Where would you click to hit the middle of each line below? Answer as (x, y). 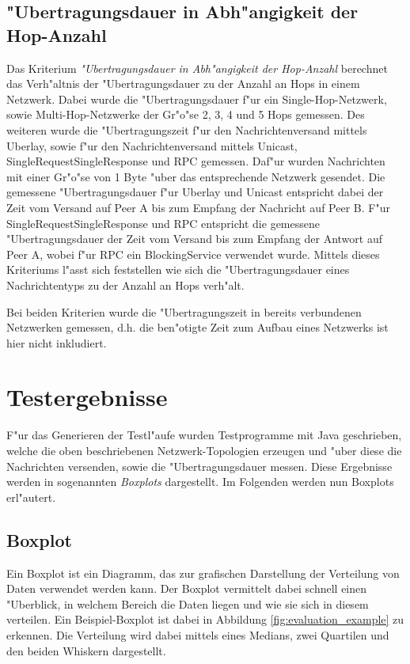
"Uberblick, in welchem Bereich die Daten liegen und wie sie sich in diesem (188, 603)
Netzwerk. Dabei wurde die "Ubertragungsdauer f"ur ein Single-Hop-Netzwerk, (197, 99)
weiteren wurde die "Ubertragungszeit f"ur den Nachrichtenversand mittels (187, 129)
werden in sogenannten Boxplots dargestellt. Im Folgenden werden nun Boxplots (200, 482)
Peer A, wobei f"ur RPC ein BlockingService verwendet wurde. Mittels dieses (193, 254)
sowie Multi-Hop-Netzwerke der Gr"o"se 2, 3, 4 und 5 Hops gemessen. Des (186, 114)
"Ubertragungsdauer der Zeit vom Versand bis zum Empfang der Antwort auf (194, 239)
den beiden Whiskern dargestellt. (86, 650)
